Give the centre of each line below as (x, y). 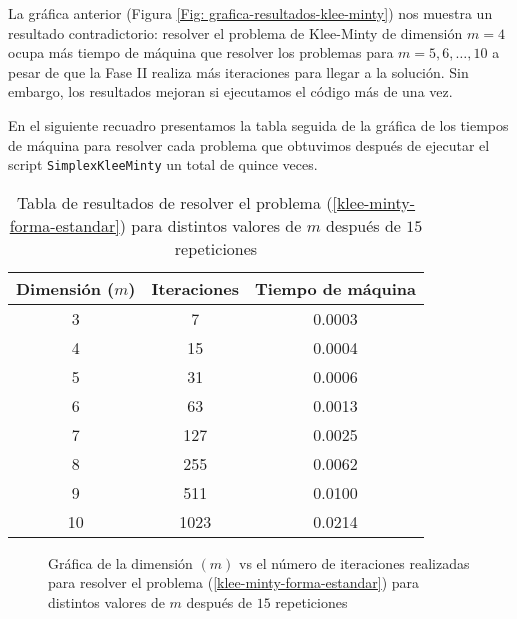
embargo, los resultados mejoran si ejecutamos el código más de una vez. (230, 91)
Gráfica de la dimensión (120, 562)
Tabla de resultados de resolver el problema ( (174, 202)
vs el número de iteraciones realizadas (354, 562)
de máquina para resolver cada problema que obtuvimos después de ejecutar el (249, 144)
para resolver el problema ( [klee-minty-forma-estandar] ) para (234, 582)
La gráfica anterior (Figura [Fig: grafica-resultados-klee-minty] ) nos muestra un (250, 13)
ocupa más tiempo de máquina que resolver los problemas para (201, 52)
